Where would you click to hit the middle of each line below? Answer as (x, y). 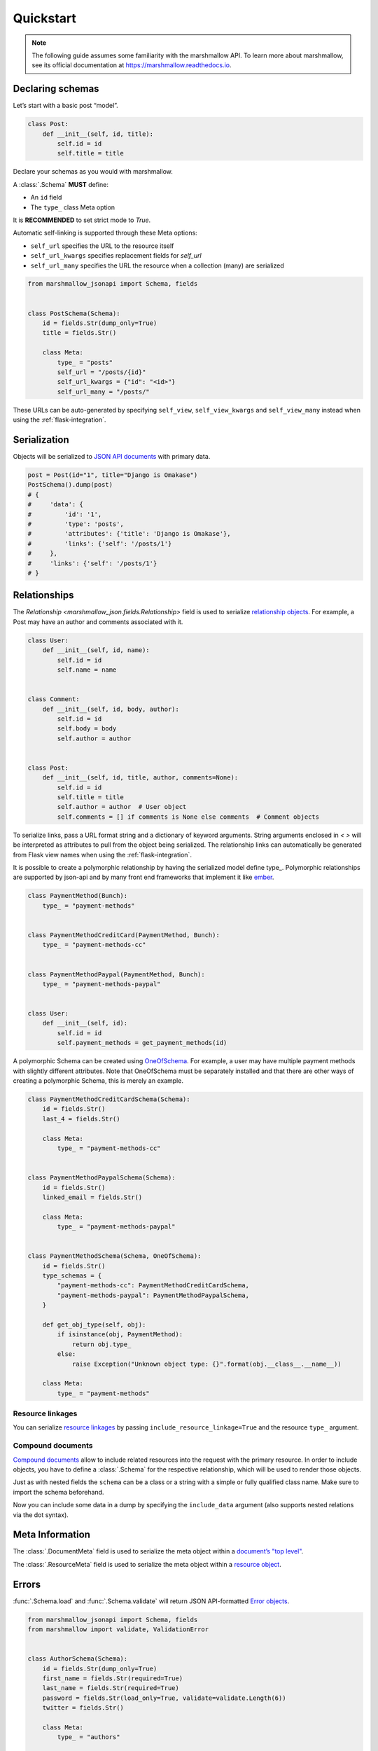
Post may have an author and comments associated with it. (98, 622)
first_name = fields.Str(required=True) (113, 1679)
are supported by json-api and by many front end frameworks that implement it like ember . (143, 877)
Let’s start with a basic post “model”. (65, 106)
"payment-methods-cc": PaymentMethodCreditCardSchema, (153, 1286)
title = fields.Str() (79, 333)
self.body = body (87, 729)
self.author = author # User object (122, 807)
